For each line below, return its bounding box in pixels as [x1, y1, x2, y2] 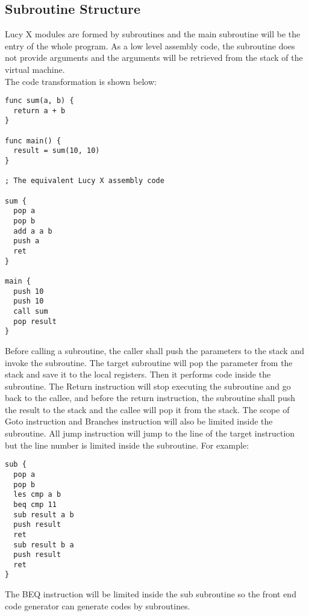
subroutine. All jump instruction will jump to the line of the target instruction [5, 427, 295, 440]
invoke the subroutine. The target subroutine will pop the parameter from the [5, 356, 293, 369]
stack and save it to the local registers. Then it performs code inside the [5, 368, 271, 381]
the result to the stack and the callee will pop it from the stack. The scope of [5, 403, 290, 415]
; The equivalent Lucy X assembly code [5, 176, 164, 185]
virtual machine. [5, 63, 65, 75]
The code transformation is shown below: [5, 75, 157, 87]
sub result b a [13, 540, 74, 549]
